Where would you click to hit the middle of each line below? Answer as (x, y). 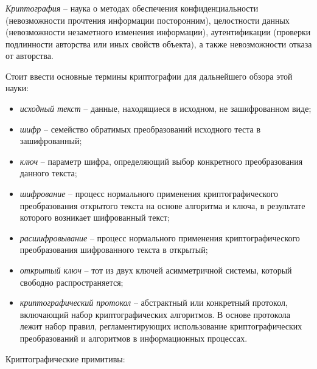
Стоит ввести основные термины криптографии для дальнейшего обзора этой (149, 76)
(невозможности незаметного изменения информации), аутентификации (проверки (158, 32)
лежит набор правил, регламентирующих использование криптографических (161, 326)
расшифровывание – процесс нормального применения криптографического (160, 237)
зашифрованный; (51, 141)
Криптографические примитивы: (65, 358)
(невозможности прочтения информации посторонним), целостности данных (148, 20)
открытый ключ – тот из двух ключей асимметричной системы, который (156, 270)
